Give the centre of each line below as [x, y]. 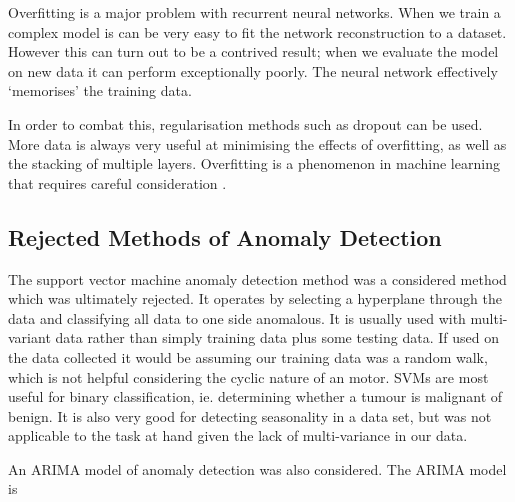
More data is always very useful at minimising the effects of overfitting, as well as [257, 143]
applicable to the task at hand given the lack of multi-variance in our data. [238, 435]
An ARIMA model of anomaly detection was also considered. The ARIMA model [257, 468]
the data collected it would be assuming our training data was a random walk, [248, 356]
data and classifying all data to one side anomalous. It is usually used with [237, 317]
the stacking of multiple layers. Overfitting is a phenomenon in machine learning [254, 163]
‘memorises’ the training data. [100, 90]
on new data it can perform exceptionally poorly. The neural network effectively [253, 70]
